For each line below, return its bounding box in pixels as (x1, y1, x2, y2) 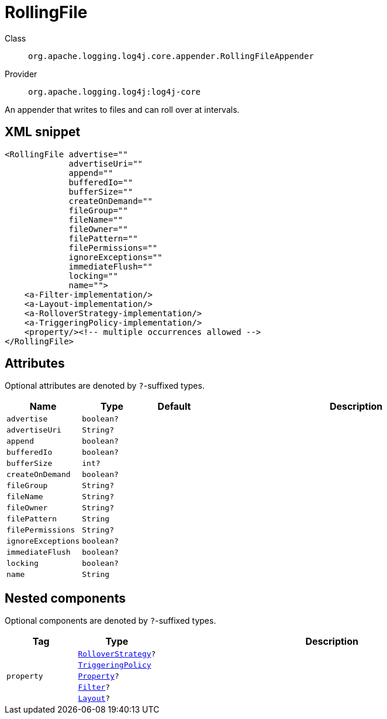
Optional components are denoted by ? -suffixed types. (5, 616, 216, 626)
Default (157, 400, 191, 413)
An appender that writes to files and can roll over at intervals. (5, 104, 240, 115)
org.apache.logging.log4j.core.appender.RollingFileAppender (28, 51, 314, 61)
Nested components (5, 590, 126, 606)
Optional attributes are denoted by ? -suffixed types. (5, 381, 205, 391)
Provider (5, 68, 37, 79)
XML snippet (5, 125, 81, 140)
